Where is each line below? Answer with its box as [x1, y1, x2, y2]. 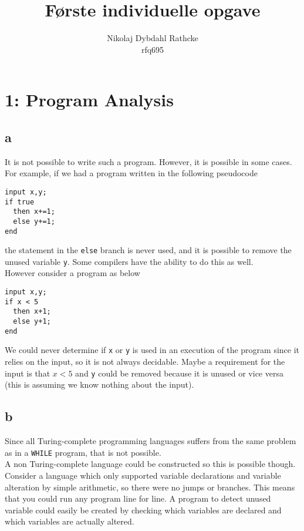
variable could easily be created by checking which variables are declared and [5, 503, 282, 516]
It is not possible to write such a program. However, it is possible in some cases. [5, 155, 292, 167]
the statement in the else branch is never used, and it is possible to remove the [5, 244, 292, 256]
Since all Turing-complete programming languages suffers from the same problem [5, 435, 296, 447]
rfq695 [141, 43, 164, 55]
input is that [5, 367, 50, 379]
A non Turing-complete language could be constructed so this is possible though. [5, 458, 296, 470]
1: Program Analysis [5, 88, 174, 112]
